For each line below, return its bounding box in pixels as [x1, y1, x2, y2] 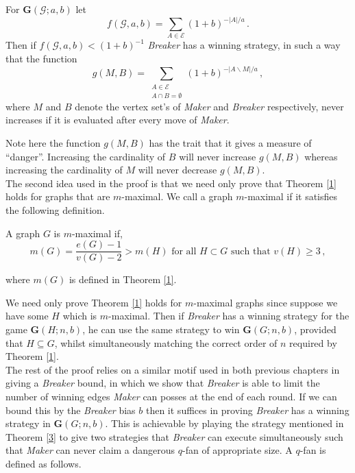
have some [5, 308, 49, 323]
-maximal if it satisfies [244, 189, 338, 204]
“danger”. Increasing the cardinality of [5, 149, 166, 163]
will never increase [179, 149, 256, 163]
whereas [304, 149, 338, 163]
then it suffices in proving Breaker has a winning [145, 402, 350, 417]
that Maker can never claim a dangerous [5, 443, 175, 457]
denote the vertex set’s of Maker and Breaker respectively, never [75, 99, 344, 113]
